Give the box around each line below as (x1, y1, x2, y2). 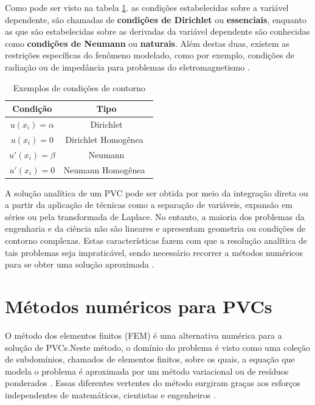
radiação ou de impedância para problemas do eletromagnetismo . (5, 60, 250, 73)
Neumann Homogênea (63, 163, 145, 176)
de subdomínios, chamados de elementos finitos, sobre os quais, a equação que (5, 353, 295, 365)
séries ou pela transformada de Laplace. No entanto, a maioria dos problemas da (5, 210, 305, 223)
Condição (12, 102, 52, 115)
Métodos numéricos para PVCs (5, 293, 272, 318)
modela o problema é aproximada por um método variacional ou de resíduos (5, 364, 289, 377)
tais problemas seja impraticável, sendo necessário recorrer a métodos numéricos (5, 246, 303, 258)
